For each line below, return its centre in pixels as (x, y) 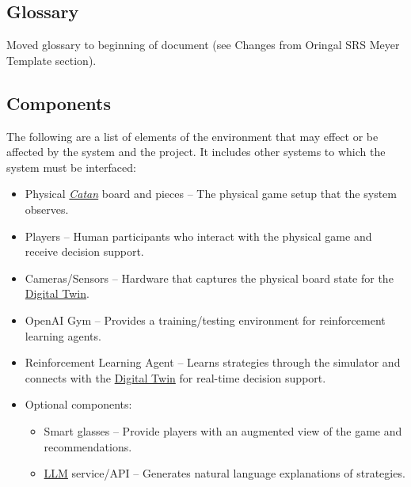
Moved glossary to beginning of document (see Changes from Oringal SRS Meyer (203, 45)
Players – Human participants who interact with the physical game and (198, 236)
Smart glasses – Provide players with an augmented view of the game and (223, 430)
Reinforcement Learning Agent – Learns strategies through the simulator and (213, 362)
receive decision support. (84, 251)
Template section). (51, 60)
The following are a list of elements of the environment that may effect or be (192, 136)
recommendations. (88, 446)
